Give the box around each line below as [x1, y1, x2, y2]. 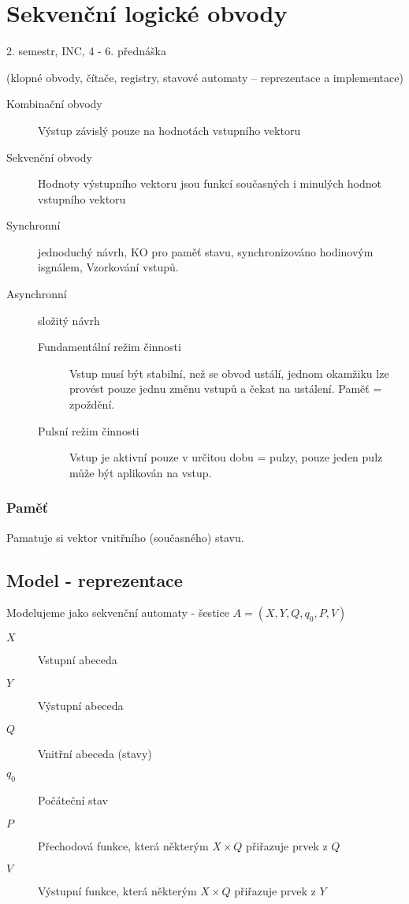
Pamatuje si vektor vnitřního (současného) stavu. [6, 529, 244, 545]
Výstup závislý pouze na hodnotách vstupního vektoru [38, 121, 301, 138]
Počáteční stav [38, 792, 108, 808]
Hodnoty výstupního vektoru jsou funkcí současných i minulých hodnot [38, 175, 381, 192]
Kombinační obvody [6, 95, 102, 112]
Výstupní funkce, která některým [38, 883, 197, 899]
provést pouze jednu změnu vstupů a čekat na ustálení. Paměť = [69, 380, 382, 397]
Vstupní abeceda [38, 652, 117, 668]
